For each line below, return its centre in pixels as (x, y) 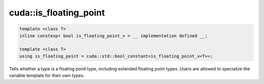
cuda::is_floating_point (57, 13)
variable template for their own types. (47, 76)
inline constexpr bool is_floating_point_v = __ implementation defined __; (113, 36)
